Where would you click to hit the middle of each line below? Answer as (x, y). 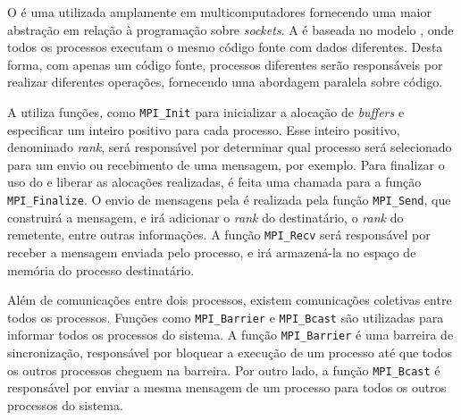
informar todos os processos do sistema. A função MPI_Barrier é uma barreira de (230, 335)
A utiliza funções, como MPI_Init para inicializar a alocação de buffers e (206, 111)
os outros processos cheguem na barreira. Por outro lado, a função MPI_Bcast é (224, 370)
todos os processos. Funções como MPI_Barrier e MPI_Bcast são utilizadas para (226, 317)
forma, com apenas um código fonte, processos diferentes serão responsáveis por (225, 64)
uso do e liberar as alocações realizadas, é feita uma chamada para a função (214, 182)
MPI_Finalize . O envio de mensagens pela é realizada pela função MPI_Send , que (229, 199)
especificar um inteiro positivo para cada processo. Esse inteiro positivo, (204, 129)
